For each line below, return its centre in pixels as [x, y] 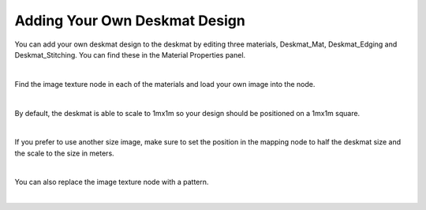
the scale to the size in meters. [64, 153]
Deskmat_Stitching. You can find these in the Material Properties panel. [130, 54]
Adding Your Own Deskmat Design [130, 21]
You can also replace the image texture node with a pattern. [112, 182]
